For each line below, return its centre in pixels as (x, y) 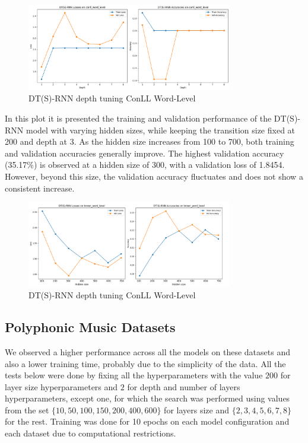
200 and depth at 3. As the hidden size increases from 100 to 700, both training (150, 141)
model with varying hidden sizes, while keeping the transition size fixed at (161, 130)
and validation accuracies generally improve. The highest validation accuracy (145, 153)
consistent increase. (40, 188)
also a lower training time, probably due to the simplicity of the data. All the (145, 363)
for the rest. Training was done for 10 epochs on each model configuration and (147, 421)
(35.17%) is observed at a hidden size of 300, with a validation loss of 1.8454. (145, 165)
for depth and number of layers (184, 386)
